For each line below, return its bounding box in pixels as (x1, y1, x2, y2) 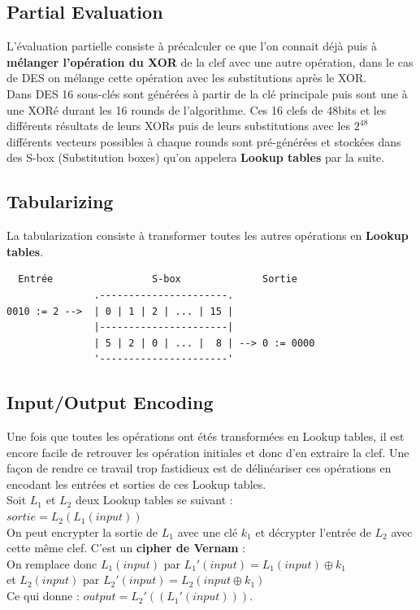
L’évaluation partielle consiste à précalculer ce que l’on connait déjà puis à (6, 37, 377, 54)
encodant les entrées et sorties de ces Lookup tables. (6, 475, 266, 492)
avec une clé (177, 523, 238, 540)
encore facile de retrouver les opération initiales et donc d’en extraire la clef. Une (6, 443, 409, 460)
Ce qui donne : (6, 587, 80, 604)
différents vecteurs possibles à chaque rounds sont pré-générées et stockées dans (6, 133, 401, 150)
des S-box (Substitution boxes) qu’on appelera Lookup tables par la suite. (6, 149, 385, 166)
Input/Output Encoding (6, 390, 214, 415)
